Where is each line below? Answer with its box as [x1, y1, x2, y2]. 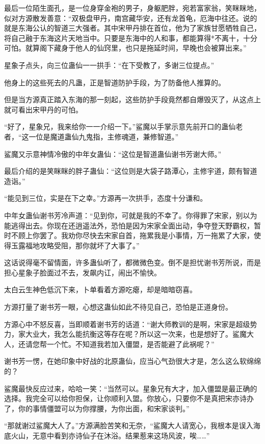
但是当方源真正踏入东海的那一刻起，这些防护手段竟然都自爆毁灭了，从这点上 [4, 94, 261, 105]
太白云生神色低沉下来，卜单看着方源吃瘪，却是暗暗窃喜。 [4, 284, 197, 295]
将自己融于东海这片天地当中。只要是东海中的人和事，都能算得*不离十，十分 [4, 32, 257, 43]
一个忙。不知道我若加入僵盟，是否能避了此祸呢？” [46, 338, 215, 349]
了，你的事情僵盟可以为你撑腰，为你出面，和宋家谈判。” [4, 403, 190, 413]
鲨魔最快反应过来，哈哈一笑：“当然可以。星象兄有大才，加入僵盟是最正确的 [4, 383, 257, 393]
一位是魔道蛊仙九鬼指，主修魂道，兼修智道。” [29, 131, 179, 142]
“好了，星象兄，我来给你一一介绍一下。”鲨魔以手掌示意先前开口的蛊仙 [4, 121, 236, 132]
